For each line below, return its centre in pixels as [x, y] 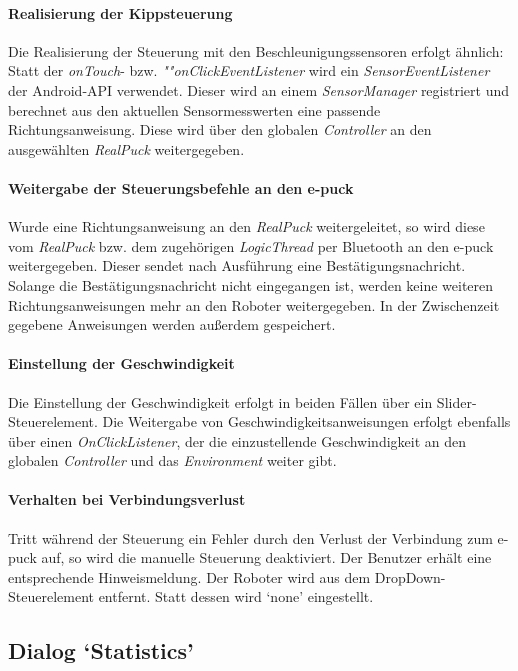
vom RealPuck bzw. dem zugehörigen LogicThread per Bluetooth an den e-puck [251, 245]
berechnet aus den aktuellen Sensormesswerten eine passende [194, 109]
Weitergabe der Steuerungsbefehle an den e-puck [181, 187]
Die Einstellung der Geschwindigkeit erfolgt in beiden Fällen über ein [220, 401]
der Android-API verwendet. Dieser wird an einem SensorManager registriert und [258, 89]
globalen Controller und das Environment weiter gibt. [172, 460]
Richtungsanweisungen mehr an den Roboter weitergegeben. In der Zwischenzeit [254, 304]
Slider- [456, 401]
